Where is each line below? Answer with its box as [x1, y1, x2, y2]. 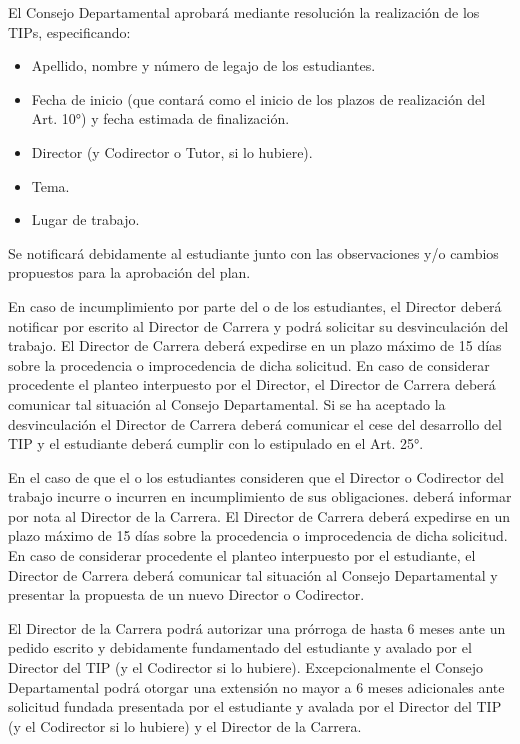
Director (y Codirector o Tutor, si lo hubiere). [31, 141, 313, 162]
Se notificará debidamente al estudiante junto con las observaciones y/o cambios [8, 242, 499, 263]
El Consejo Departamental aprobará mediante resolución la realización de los [8, 2, 480, 22]
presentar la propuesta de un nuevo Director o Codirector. [8, 584, 365, 605]
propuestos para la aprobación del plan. [8, 262, 251, 283]
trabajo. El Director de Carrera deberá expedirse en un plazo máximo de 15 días [8, 335, 502, 356]
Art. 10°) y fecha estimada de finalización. [31, 108, 290, 129]
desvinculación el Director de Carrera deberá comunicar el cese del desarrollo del [8, 413, 502, 434]
